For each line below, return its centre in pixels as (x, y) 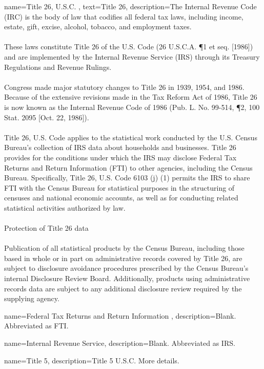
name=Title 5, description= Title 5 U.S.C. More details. (92, 360)
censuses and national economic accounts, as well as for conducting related (121, 198)
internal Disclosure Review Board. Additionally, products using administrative (127, 278)
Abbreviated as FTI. (36, 326)
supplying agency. (32, 298)
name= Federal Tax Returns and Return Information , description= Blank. (120, 315)
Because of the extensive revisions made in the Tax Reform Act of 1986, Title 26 (131, 97)
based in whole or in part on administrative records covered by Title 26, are (123, 258)
